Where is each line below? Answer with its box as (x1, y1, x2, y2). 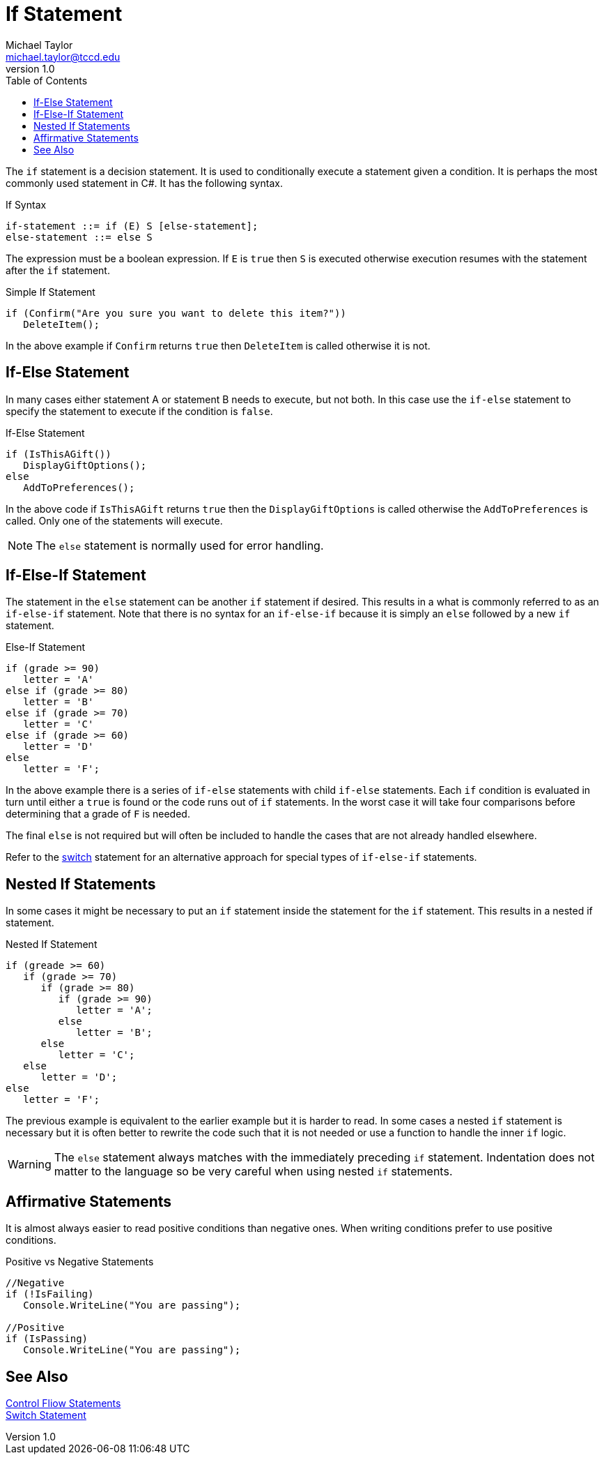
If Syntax (6, 198, 47, 211)
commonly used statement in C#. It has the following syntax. (6, 176, 283, 189)
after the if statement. (6, 264, 110, 276)
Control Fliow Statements (6, 1397, 121, 1409)
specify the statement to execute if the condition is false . (6, 405, 273, 417)
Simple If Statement (6, 285, 95, 298)
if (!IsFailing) (6, 1288, 94, 1300)
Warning (8, 1157, 52, 1172)
